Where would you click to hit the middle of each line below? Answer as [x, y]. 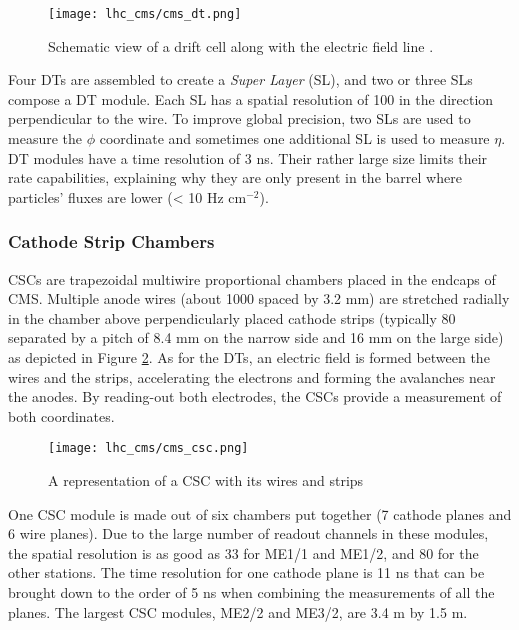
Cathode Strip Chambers [111, 241]
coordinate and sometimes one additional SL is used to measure [294, 138]
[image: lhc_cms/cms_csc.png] [148, 448]
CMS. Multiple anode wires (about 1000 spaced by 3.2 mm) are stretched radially [259, 298]
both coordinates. [61, 415]
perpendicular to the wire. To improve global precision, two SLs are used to [239, 118]
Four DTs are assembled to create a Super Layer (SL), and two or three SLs [240, 79]
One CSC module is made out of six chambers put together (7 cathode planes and [260, 513]
